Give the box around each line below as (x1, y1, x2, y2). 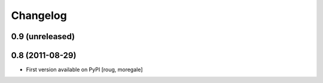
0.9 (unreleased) (11, 31, 75, 41)
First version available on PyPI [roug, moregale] (26, 66, 143, 74)
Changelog (11, 9, 67, 22)
